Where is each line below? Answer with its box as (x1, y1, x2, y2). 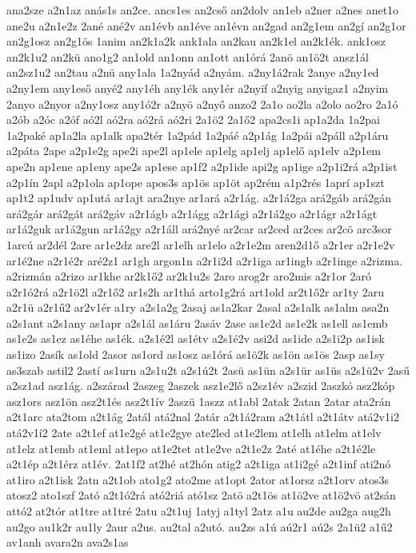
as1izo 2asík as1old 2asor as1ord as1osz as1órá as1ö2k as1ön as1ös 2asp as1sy (6, 346, 385, 363)
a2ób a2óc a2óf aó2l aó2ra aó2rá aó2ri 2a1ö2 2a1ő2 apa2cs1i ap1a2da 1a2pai (6, 111, 380, 128)
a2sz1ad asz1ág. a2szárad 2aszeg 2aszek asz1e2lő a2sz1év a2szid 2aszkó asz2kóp (6, 377, 395, 394)
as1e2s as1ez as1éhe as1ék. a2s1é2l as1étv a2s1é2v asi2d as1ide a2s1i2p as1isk (6, 330, 385, 347)
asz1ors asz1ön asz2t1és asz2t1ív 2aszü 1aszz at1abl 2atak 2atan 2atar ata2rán (6, 392, 391, 409)
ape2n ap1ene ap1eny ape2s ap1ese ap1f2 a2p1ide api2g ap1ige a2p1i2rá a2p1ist (6, 157, 398, 174)
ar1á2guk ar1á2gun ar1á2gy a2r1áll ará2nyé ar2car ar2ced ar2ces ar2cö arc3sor (6, 221, 392, 237)
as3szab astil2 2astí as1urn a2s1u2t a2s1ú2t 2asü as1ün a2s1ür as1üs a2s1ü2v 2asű (6, 361, 410, 378)
